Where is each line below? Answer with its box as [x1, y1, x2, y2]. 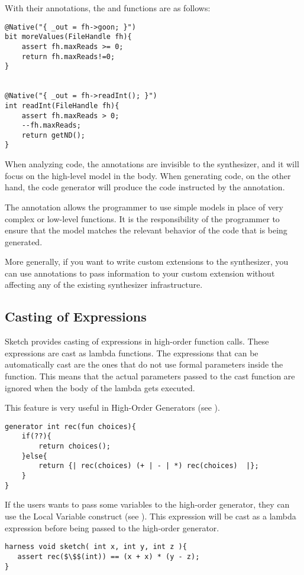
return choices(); [38, 442, 111, 451]
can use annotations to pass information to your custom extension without [5, 267, 275, 279]
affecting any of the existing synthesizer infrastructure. [5, 278, 203, 291]
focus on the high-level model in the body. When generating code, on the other [5, 169, 291, 181]
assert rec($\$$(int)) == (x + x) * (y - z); [17, 552, 200, 561]
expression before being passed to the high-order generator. [5, 521, 219, 534]
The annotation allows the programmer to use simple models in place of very [5, 200, 283, 213]
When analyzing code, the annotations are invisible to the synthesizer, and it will [5, 158, 299, 170]
